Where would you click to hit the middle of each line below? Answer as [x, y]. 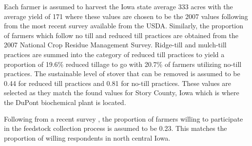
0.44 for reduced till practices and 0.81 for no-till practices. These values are [118, 83]
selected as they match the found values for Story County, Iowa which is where [122, 93]
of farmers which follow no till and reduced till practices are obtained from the [121, 35]
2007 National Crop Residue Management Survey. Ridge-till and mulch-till [115, 45]
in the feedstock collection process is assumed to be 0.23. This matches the [116, 128]
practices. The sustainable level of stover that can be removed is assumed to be [122, 73]
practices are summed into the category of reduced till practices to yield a [114, 54]
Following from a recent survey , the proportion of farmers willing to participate [124, 118]
